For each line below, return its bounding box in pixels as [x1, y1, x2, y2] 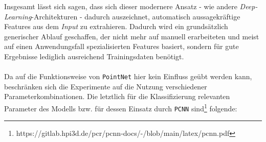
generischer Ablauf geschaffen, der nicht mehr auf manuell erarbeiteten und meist [4, 31, 259, 41]
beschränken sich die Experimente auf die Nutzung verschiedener [4, 81, 207, 91]
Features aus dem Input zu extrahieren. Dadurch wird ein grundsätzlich [4, 21, 228, 32]
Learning [4, 11, 32, 21]
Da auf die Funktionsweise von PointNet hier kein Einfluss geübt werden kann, [4, 71, 252, 82]
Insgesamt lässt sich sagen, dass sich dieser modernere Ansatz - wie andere [4, 1, 237, 11]
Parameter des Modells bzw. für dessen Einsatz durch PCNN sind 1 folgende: [4, 102, 237, 113]
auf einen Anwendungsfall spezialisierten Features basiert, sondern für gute [4, 41, 239, 52]
